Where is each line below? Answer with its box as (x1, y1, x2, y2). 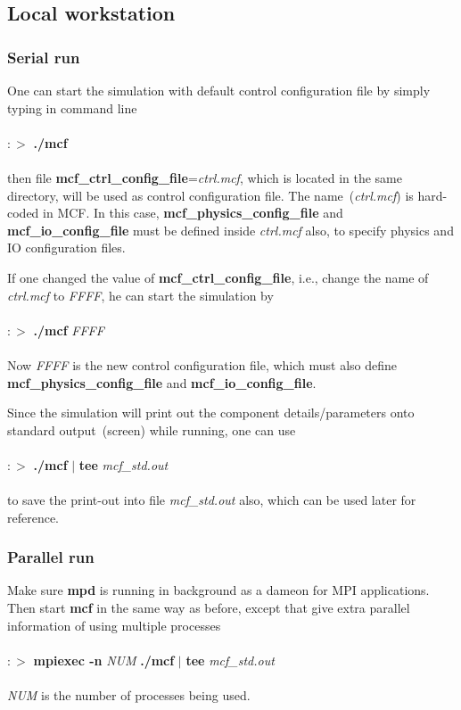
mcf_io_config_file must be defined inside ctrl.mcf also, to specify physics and (7, 220, 454, 239)
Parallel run (7, 546, 95, 568)
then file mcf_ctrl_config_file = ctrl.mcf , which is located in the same (7, 168, 403, 186)
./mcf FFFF (33, 320, 104, 339)
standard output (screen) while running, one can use (7, 420, 296, 439)
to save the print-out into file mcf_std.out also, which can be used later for (7, 491, 416, 509)
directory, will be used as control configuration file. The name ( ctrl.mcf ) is (7, 186, 414, 204)
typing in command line (7, 98, 137, 117)
